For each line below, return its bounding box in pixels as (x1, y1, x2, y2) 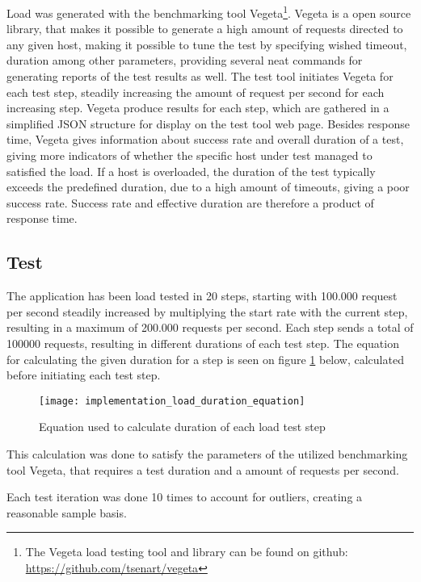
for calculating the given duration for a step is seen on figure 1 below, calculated (6, 350, 404, 367)
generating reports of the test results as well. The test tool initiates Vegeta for (6, 68, 394, 85)
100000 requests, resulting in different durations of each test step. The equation (6, 334, 399, 351)
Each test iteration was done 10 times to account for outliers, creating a (6, 488, 363, 505)
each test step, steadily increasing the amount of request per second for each (6, 83, 385, 100)
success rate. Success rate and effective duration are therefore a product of (6, 194, 374, 211)
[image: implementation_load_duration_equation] (39, 395, 305, 407)
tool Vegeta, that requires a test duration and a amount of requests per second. (6, 461, 399, 478)
